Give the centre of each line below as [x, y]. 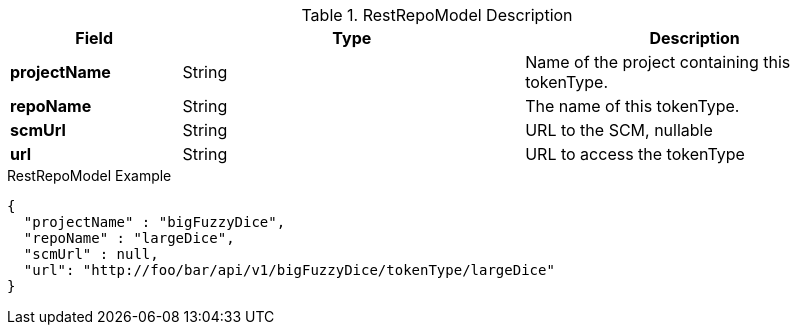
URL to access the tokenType [635, 154]
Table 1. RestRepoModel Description [437, 15]
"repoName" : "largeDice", [129, 238]
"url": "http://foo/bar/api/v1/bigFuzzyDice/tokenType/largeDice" [289, 270]
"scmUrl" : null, [91, 254]
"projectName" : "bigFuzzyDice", [154, 222]
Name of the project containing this [658, 62]
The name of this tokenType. [632, 106]
